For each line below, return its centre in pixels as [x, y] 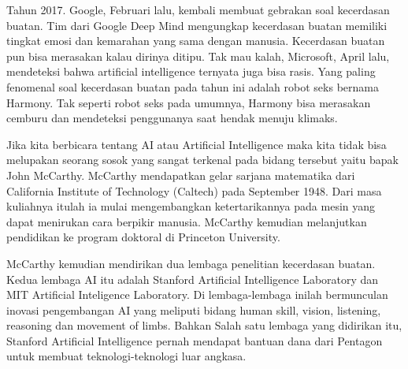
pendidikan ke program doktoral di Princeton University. [143, 237]
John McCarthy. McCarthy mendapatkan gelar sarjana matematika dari [181, 175]
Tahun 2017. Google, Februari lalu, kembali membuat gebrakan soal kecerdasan [198, 9]
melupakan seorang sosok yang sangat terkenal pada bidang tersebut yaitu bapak [202, 160]
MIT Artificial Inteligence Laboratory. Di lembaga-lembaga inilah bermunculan [197, 294]
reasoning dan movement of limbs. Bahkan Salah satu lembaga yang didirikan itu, [204, 325]
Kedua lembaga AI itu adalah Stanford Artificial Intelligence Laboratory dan [193, 279]
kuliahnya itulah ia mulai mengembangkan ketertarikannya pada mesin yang [191, 206]
